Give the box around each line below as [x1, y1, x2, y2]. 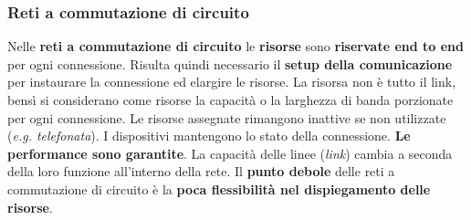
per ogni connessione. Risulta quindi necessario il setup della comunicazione [7, 54, 453, 73]
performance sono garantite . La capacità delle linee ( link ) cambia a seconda [7, 143, 453, 162]
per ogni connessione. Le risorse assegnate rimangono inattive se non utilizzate [7, 108, 446, 127]
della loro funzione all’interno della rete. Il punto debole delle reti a [7, 162, 395, 181]
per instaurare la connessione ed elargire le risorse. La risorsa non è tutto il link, [7, 72, 456, 91]
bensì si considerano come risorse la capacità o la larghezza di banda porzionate [7, 90, 454, 109]
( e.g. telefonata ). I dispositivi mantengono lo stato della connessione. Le [7, 126, 411, 145]
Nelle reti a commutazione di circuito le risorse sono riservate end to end [7, 37, 464, 56]
